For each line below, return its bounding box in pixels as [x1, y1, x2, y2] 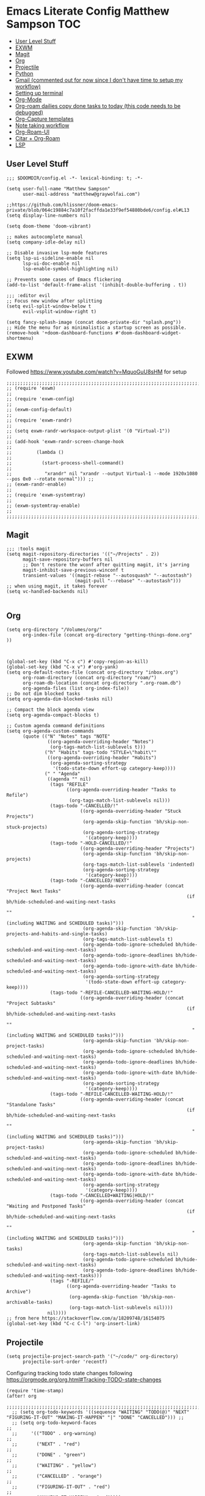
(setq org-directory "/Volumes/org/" [6, 627, 103, 633]
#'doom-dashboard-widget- [115, 329, 182, 336]
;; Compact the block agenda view [6, 707, 95, 713]
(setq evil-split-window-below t [6, 303, 92, 309]
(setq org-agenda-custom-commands [6, 728, 95, 735]
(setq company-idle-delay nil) [6, 239, 86, 245]
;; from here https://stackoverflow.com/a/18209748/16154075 [6, 1315, 165, 1322]
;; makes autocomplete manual [6, 234, 84, 240]
